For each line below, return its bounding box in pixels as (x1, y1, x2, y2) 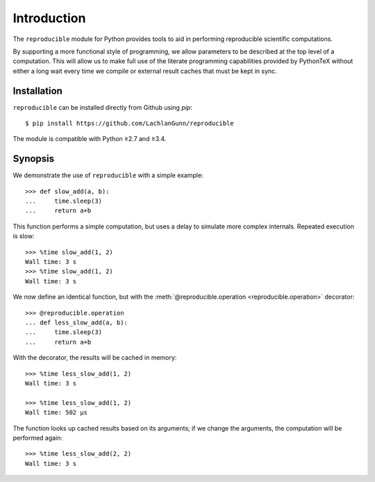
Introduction (12, 10, 86, 26)
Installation (12, 85, 62, 97)
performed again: (12, 433, 62, 442)
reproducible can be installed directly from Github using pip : (12, 103, 192, 111)
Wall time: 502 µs (25, 408, 88, 417)
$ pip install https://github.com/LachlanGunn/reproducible (25, 119, 234, 128)
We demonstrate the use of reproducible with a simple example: (12, 171, 204, 180)
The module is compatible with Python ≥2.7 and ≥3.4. (12, 135, 167, 143)
